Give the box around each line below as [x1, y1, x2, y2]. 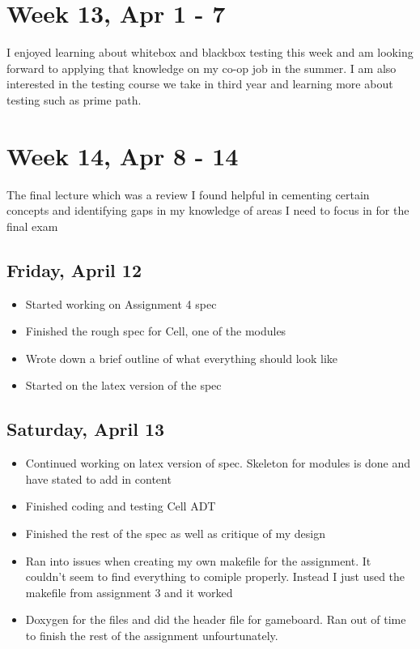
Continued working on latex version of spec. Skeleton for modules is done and [25, 455, 411, 472]
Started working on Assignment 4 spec [25, 295, 217, 312]
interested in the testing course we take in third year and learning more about [6, 75, 393, 92]
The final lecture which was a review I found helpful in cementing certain [6, 186, 370, 203]
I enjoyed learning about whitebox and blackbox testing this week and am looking [6, 44, 414, 61]
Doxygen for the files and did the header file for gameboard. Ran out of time [25, 611, 406, 628]
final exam [6, 217, 58, 234]
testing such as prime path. [6, 91, 142, 108]
